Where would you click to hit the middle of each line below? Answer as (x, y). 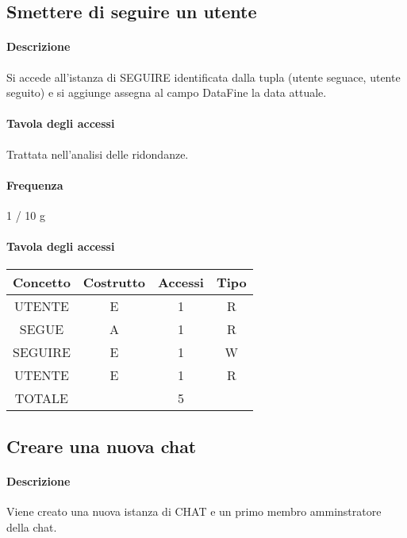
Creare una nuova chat (102, 446)
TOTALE (41, 398)
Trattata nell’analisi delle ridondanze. (98, 154)
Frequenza (35, 184)
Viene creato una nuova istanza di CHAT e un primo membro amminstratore (194, 511)
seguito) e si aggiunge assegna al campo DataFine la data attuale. (167, 92)
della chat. (32, 526)
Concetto (42, 282)
